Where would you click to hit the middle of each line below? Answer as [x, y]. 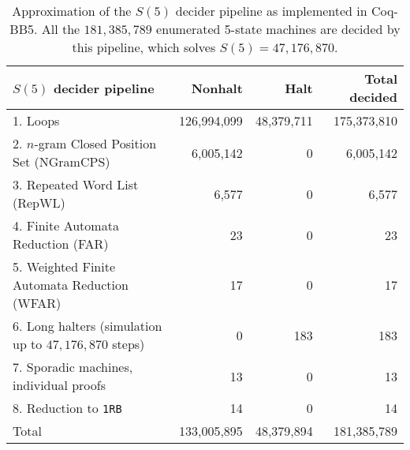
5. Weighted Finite [64, 266]
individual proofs [59, 385]
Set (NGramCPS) [61, 161]
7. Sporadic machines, [73, 367]
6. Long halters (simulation [88, 326]
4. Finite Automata [66, 225]
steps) [129, 344]
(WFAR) [37, 303]
